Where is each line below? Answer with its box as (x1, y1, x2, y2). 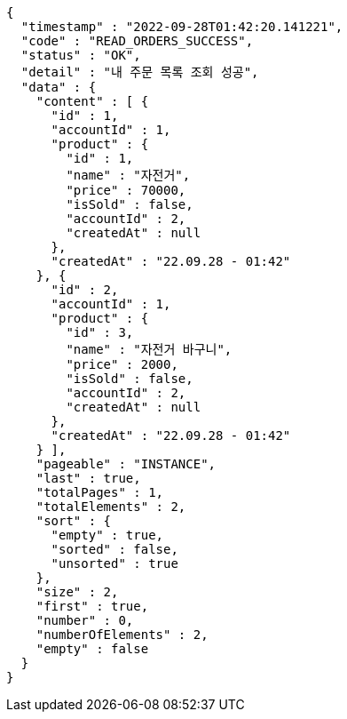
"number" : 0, (35, 613, 134, 627)
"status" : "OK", (20, 48, 141, 62)
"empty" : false (35, 642, 149, 656)
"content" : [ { (35, 94, 149, 108)
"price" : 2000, (66, 357, 178, 371)
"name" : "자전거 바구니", (66, 342, 233, 356)
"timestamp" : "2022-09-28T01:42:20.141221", (20, 20, 343, 34)
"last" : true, (35, 471, 141, 485)
